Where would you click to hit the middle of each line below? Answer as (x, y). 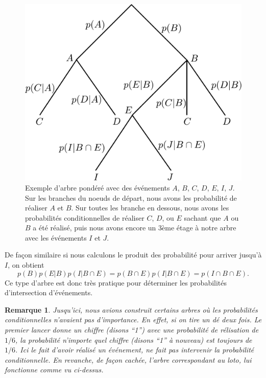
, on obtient (26, 265)
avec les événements (56, 237)
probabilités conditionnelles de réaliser (85, 217)
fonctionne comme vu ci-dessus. (54, 370)
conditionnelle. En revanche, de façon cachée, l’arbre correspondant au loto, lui (128, 359)
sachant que (202, 217)
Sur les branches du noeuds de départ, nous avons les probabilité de (131, 197)
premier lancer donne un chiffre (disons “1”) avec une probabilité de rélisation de (132, 330)
